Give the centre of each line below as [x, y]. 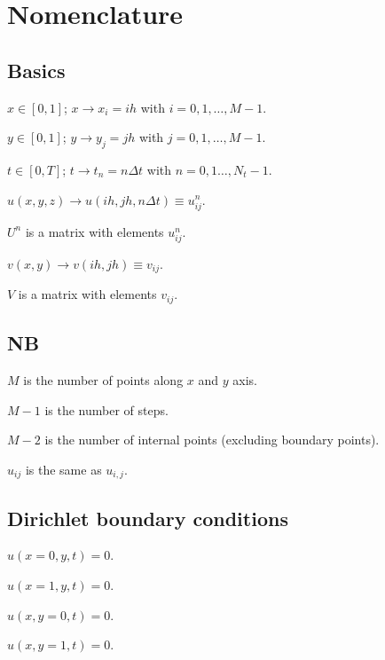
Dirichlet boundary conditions [148, 518]
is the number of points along [103, 379]
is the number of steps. [106, 409]
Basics [36, 70]
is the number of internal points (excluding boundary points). [212, 440]
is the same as [63, 469]
